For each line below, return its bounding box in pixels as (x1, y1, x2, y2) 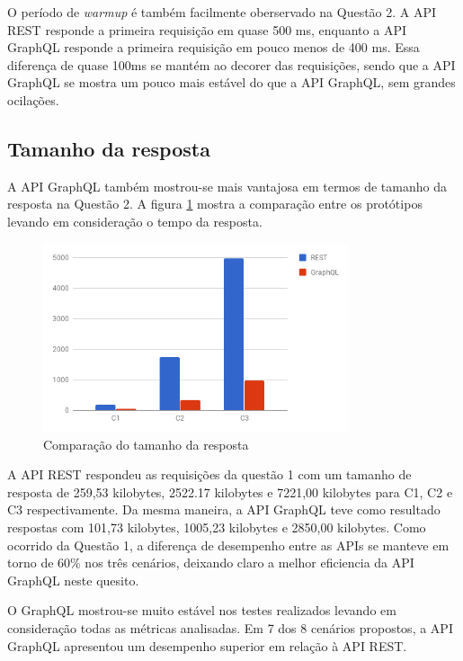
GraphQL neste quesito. (7, 570, 139, 589)
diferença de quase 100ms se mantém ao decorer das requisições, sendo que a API (7, 55, 456, 74)
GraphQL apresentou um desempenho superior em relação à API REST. (7, 636, 407, 655)
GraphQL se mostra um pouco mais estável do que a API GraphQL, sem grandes (7, 73, 456, 92)
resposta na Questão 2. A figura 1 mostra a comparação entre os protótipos (7, 194, 423, 213)
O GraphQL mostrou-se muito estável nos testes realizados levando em (7, 601, 396, 620)
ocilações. (7, 90, 59, 109)
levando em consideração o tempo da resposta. (7, 211, 263, 230)
